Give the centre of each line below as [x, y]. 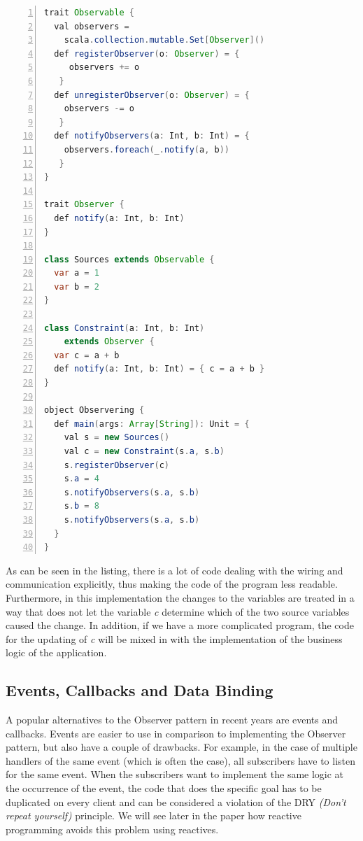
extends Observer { [109, 342]
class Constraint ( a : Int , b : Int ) [124, 328]
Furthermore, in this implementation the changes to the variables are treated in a [180, 597]
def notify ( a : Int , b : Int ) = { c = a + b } [159, 369]
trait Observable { [89, 13]
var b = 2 [77, 287]
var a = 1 [77, 273]
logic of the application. [56, 652]
